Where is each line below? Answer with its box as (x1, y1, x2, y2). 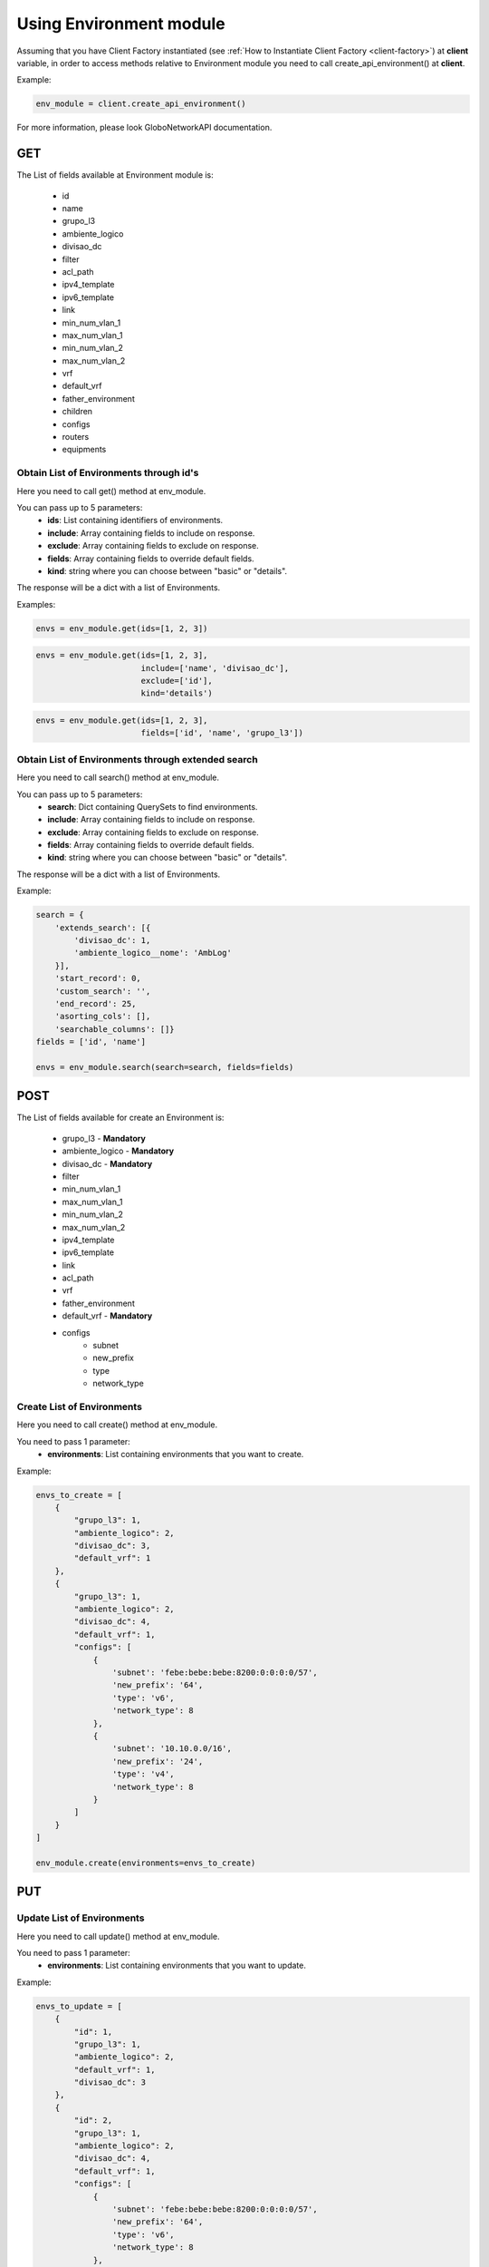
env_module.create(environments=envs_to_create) (35, 1857, 256, 1868)
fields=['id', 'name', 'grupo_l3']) (140, 728, 303, 738)
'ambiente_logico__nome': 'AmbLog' (73, 948, 233, 958)
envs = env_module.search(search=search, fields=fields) (35, 1062, 294, 1072)
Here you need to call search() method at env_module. (16, 772, 220, 783)
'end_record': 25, (54, 998, 137, 1008)
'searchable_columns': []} (54, 1024, 176, 1034)
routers (62, 432, 90, 443)
